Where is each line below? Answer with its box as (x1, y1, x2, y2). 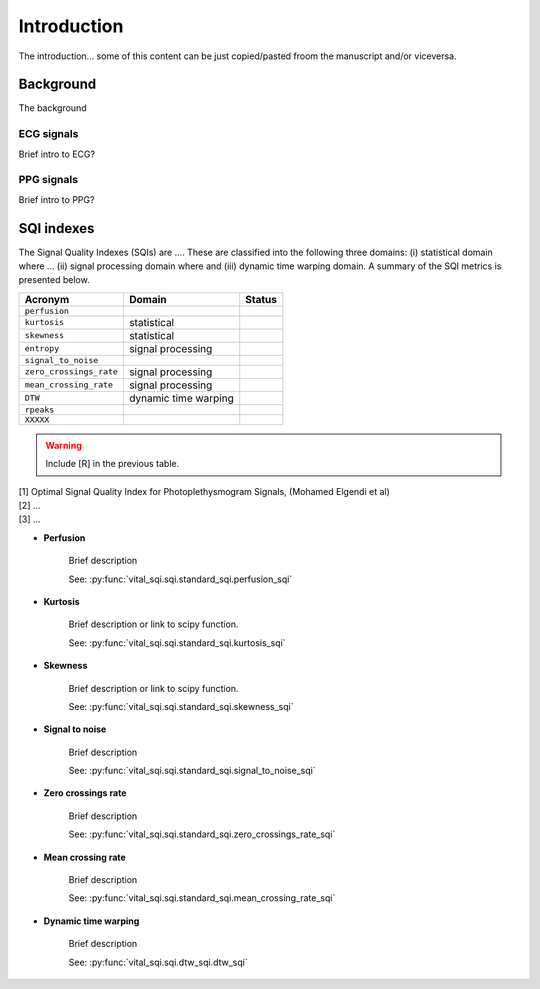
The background (18, 102, 87, 114)
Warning (45, 439, 82, 451)
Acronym (24, 292, 70, 306)
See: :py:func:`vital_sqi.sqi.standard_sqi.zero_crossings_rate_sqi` (68, 828, 336, 840)
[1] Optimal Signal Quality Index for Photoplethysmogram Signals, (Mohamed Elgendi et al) (18, 485, 390, 497)
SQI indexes (18, 220, 95, 237)
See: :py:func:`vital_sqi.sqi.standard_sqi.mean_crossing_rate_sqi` (68, 892, 336, 904)
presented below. (18, 274, 90, 286)
